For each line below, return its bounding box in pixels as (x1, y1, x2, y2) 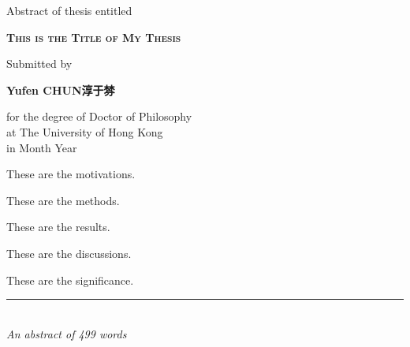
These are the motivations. (6, 166, 136, 182)
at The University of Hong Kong (6, 123, 163, 140)
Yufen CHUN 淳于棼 (6, 81, 115, 98)
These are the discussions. (6, 244, 132, 261)
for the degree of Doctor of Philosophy (6, 108, 192, 125)
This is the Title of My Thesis (6, 28, 181, 45)
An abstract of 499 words (6, 325, 127, 341)
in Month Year (6, 139, 77, 155)
